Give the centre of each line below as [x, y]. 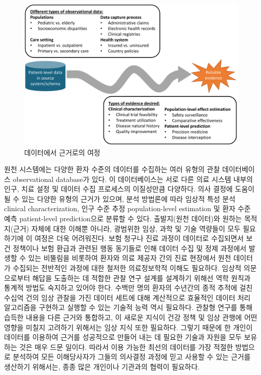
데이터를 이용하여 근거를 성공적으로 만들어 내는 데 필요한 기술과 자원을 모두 [123, 337]
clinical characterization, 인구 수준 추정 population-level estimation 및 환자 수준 [127, 208]
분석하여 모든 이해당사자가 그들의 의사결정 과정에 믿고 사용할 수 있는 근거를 [132, 357]
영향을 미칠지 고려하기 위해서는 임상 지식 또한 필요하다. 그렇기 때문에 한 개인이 [128, 327]
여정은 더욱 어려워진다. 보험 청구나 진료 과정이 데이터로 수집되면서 [139, 238]
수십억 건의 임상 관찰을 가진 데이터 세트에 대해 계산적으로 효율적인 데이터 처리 [127, 297]
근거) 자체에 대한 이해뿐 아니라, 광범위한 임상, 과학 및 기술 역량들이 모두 [127, 228]
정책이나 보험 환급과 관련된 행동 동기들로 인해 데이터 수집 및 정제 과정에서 [129, 248]
